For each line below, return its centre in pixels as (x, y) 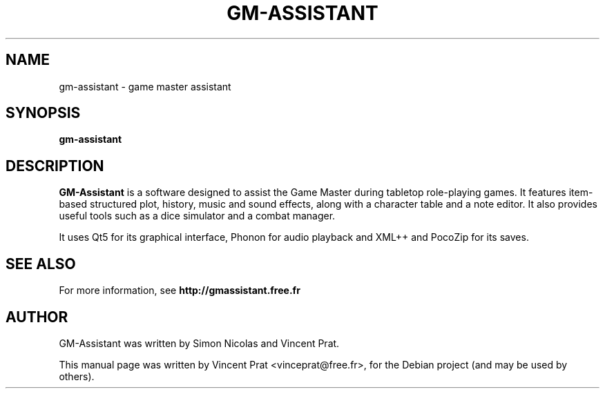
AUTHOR (37, 317)
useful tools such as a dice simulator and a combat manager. (197, 216)
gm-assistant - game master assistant (145, 86)
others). (77, 376)
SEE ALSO (41, 264)
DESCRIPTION (55, 166)
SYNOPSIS (43, 113)
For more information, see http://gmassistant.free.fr (180, 290)
